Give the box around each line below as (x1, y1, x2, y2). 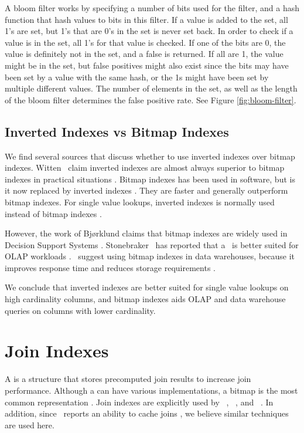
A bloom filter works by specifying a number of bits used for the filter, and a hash (5, 2, 300, 13)
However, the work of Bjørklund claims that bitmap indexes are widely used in (5, 227, 288, 239)
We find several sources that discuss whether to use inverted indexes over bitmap (5, 150, 295, 162)
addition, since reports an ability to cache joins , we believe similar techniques (5, 407, 289, 420)
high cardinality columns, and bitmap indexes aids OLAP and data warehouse (5, 293, 286, 305)
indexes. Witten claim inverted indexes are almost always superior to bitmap (5, 161, 285, 174)
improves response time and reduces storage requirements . (5, 261, 216, 273)
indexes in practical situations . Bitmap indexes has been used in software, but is (5, 172, 295, 185)
